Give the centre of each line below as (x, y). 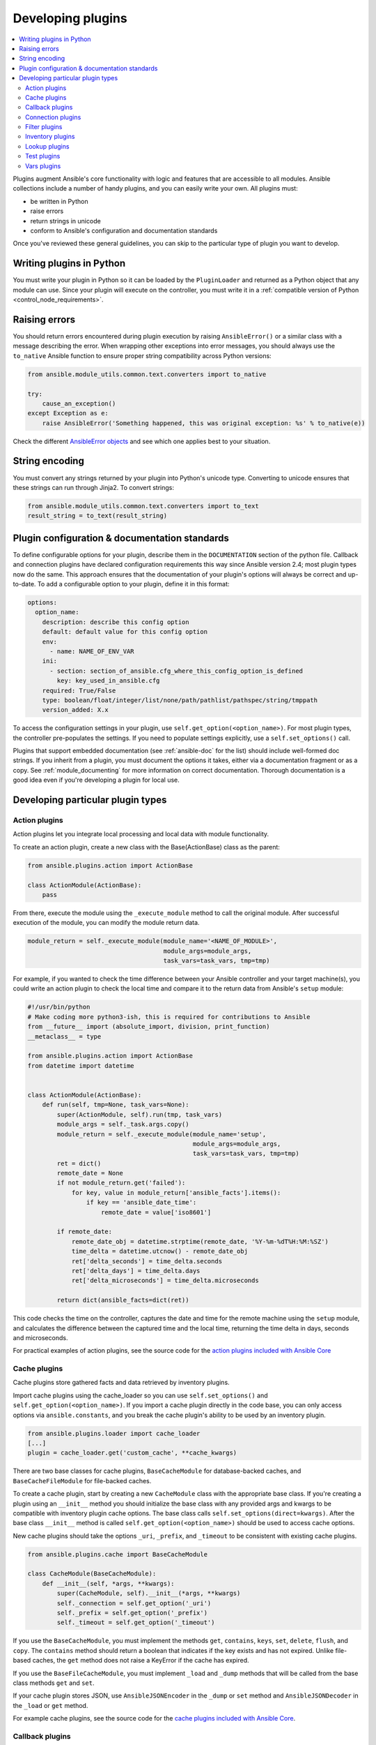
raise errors (47, 211)
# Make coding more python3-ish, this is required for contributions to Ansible (169, 1017)
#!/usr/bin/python (59, 1007)
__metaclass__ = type (64, 1036)
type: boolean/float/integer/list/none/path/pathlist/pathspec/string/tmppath (180, 700)
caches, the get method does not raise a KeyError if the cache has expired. (141, 1661)
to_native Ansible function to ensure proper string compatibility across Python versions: (142, 355)
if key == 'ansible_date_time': (141, 1203)
